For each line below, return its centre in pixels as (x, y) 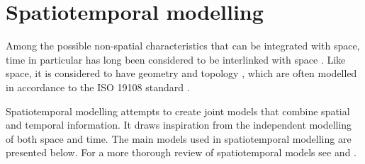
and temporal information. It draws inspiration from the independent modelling (179, 125)
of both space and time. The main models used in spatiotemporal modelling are (179, 138)
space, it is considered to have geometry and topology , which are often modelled (181, 73)
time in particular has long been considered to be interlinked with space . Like (176, 59)
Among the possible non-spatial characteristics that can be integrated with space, (183, 46)
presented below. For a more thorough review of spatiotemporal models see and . (181, 152)
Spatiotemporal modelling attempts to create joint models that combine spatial (178, 111)
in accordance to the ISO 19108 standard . (98, 87)
